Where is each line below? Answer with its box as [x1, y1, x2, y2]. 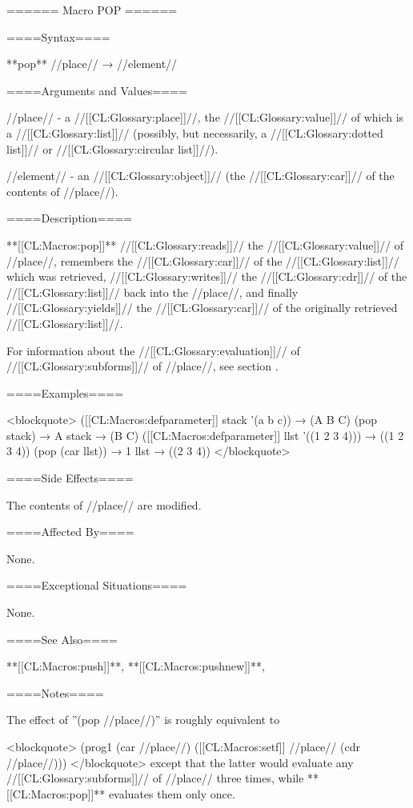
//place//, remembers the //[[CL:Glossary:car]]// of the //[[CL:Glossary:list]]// [6, 252, 399, 269]
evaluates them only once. [108, 785, 235, 802]
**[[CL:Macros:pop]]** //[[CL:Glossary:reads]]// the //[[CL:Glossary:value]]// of [6, 236, 404, 253]
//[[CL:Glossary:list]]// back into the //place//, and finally [6, 283, 299, 300]
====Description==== [6, 210, 133, 226]
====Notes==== [6, 684, 104, 701]
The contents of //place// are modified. [6, 496, 202, 513]
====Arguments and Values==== [6, 82, 187, 98]
